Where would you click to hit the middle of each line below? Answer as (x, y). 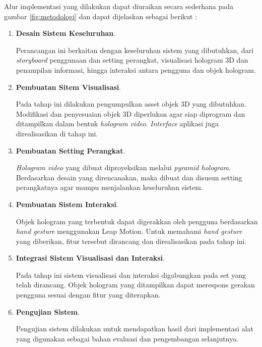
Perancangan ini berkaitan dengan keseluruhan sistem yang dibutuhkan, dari (135, 50)
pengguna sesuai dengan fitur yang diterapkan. (88, 295)
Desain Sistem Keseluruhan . (66, 33)
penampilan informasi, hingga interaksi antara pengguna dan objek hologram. (136, 69)
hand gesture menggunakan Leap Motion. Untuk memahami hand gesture (129, 231)
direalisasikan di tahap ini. (57, 133)
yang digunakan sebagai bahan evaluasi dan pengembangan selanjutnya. (127, 338)
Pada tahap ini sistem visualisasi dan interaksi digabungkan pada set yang (131, 275)
